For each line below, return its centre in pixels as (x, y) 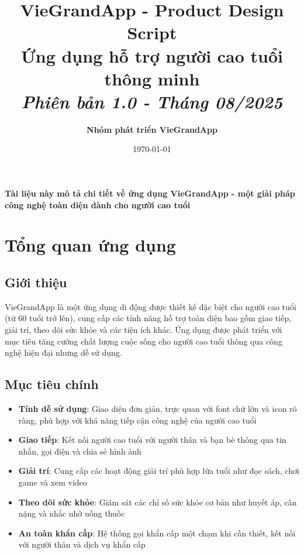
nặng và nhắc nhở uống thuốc (72, 513)
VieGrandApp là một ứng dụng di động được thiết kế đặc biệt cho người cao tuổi (151, 306)
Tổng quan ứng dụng (90, 245)
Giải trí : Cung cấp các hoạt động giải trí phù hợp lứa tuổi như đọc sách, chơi (159, 471)
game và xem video (53, 482)
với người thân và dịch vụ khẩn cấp (82, 544)
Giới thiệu (36, 282)
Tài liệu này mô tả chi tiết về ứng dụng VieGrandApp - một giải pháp (150, 193)
